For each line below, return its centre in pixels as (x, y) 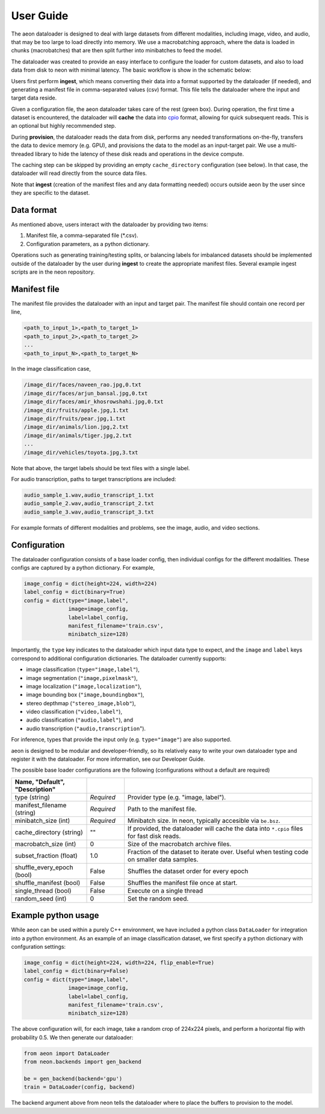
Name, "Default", (40, 782)
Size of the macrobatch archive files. (179, 844)
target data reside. (34, 98)
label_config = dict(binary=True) (75, 592)
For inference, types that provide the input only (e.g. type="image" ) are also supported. (121, 740)
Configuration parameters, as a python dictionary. (88, 244)
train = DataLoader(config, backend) (79, 1087)
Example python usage (55, 915)
